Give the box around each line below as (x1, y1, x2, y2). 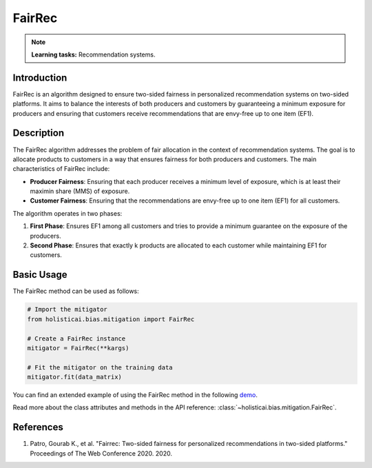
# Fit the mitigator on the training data (27, 363, 173, 372)
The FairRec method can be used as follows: (12, 287, 139, 296)
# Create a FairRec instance (27, 334, 126, 343)
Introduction (12, 72, 68, 83)
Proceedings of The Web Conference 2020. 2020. (30, 449, 172, 458)
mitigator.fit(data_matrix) (27, 373, 122, 381)
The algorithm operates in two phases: (12, 209, 123, 217)
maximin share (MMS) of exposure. (30, 187, 130, 196)
